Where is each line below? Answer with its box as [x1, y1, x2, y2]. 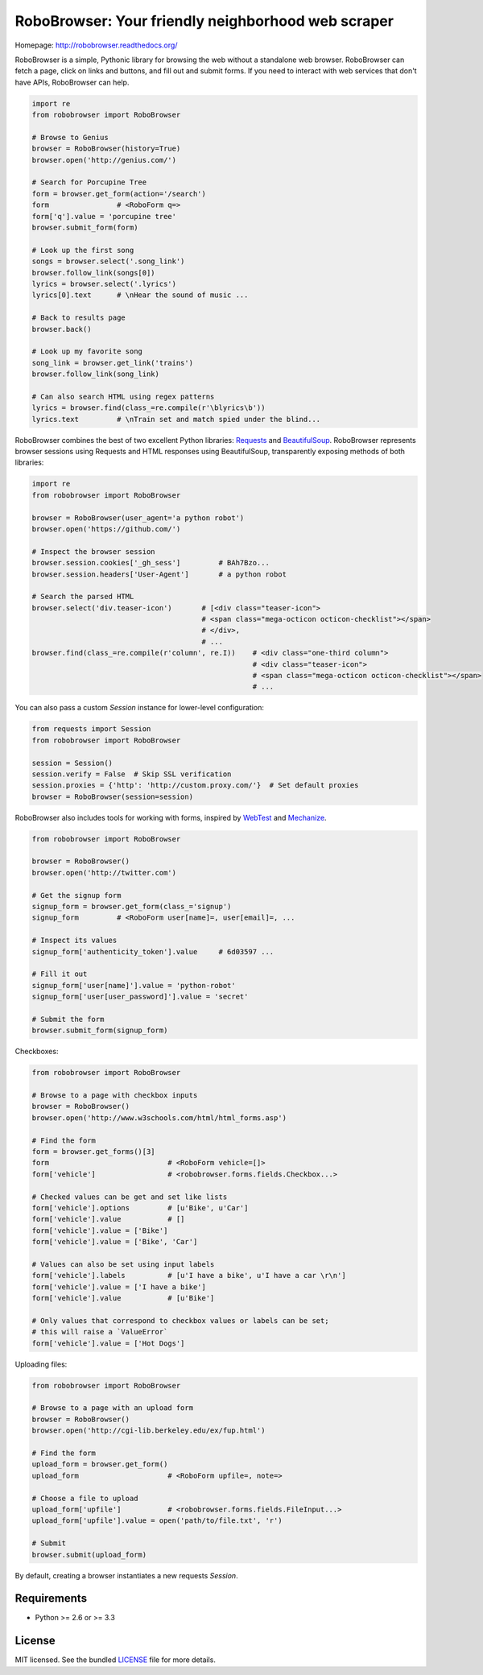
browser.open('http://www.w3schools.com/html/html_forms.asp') [31, 1113, 287, 1123]
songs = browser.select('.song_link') [31, 257, 185, 266]
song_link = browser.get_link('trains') [31, 358, 193, 367]
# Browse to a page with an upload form [31, 1404, 193, 1412]
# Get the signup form [31, 891, 122, 900]
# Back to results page [31, 313, 126, 322]
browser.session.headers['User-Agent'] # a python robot [31, 569, 287, 579]
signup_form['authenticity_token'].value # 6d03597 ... [31, 947, 275, 956]
